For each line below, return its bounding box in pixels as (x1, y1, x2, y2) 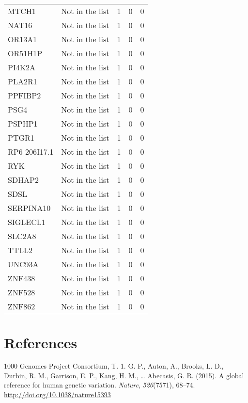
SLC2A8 (8, 230, 36, 242)
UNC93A (8, 258, 39, 270)
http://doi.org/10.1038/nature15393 (4, 389, 111, 399)
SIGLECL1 (8, 216, 46, 227)
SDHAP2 (8, 174, 39, 185)
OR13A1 (8, 33, 37, 45)
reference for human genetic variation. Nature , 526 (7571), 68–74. (4, 380, 195, 390)
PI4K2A (8, 62, 36, 73)
